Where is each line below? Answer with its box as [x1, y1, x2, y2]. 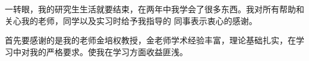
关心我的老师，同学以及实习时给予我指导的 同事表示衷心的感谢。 [5, 14, 257, 26]
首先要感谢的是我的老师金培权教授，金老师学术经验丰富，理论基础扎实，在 [5, 34, 296, 46]
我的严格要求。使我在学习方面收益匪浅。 [29, 45, 188, 57]
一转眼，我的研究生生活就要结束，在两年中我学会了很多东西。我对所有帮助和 [5, 3, 304, 15]
